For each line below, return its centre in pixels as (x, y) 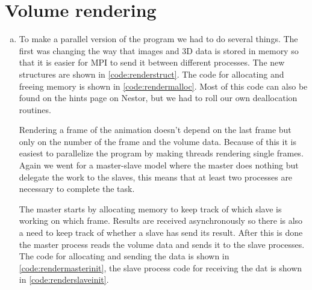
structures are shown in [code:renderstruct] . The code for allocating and (151, 74)
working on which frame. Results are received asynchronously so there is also (161, 221)
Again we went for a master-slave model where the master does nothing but (159, 165)
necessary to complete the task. (77, 189)
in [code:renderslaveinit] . (64, 279)
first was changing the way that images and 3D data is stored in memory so (159, 50)
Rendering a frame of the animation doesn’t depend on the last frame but (155, 130)
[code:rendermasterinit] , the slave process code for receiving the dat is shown (161, 267)
